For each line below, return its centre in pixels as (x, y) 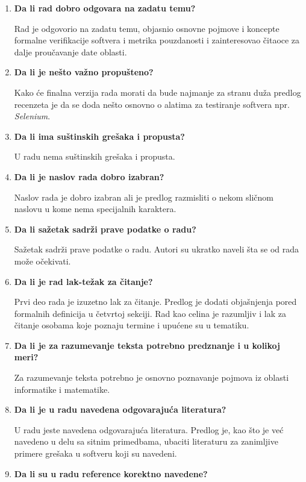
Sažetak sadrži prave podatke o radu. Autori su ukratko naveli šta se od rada (157, 249)
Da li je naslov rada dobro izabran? (89, 176)
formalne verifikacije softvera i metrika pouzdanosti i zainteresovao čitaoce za (157, 40)
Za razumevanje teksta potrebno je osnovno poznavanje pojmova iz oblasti (151, 377)
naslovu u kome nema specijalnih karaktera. (95, 209)
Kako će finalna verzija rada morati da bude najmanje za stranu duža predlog (158, 92)
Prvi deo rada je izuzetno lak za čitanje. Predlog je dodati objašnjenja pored (155, 302)
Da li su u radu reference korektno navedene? (111, 473)
